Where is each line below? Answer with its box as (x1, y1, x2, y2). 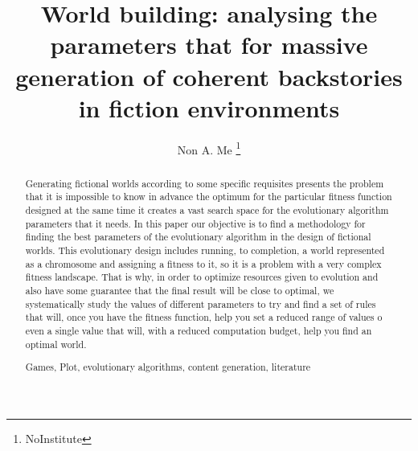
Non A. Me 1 (177, 138, 241, 158)
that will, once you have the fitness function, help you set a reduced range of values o (25, 310, 383, 324)
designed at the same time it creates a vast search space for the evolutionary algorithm (25, 203, 389, 217)
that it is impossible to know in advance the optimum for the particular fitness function (25, 190, 392, 203)
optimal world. (25, 337, 87, 351)
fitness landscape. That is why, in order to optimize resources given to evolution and (25, 270, 379, 284)
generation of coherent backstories (15, 59, 403, 92)
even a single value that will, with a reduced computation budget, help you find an (25, 323, 372, 337)
